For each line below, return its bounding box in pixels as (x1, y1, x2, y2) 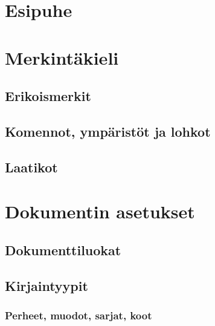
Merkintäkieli (5, 45, 119, 70)
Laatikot (5, 157, 58, 176)
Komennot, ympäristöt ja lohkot (5, 122, 211, 140)
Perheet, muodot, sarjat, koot (5, 307, 152, 322)
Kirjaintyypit (5, 276, 88, 295)
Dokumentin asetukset (5, 199, 195, 224)
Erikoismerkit (5, 86, 91, 105)
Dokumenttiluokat (5, 240, 121, 259)
